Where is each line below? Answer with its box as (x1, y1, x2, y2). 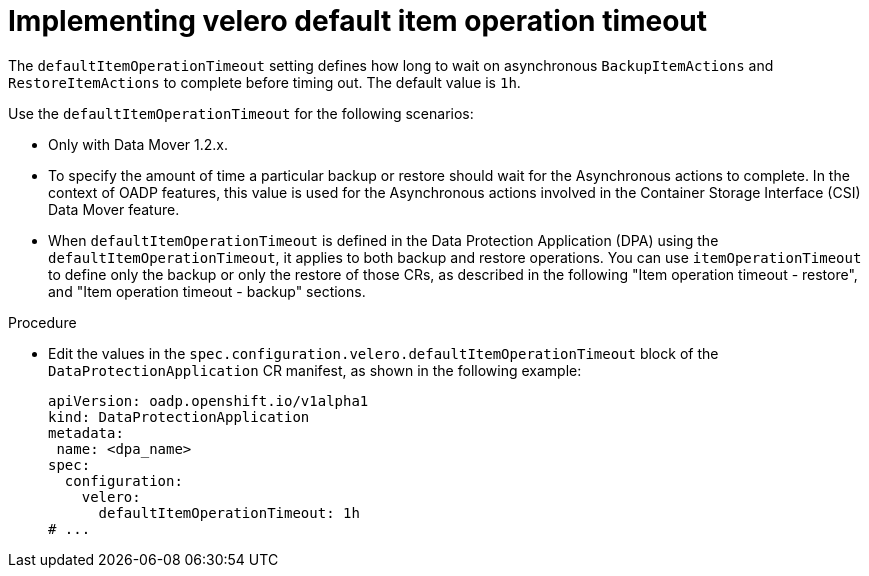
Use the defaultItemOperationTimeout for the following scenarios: (8, 104, 474, 122)
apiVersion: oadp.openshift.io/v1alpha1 (48, 392, 369, 409)
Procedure (8, 313, 77, 331)
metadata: (48, 424, 124, 441)
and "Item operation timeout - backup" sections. (48, 282, 366, 300)
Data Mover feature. (48, 200, 180, 218)
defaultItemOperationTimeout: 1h (98, 504, 360, 521)
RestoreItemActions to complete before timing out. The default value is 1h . (8, 73, 521, 91)
